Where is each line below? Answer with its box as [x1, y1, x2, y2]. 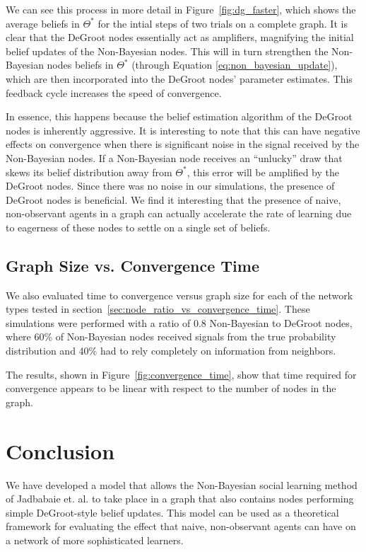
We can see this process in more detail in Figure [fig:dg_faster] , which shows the [6, 2, 356, 16]
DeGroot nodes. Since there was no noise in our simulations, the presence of [6, 178, 335, 193]
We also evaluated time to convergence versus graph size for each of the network [6, 287, 353, 302]
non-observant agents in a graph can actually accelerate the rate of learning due [6, 206, 352, 221]
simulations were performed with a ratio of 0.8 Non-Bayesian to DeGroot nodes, [6, 315, 353, 330]
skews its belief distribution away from [6, 164, 172, 179]
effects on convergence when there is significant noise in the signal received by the [6, 137, 360, 151]
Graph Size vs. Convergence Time [6, 254, 259, 276]
